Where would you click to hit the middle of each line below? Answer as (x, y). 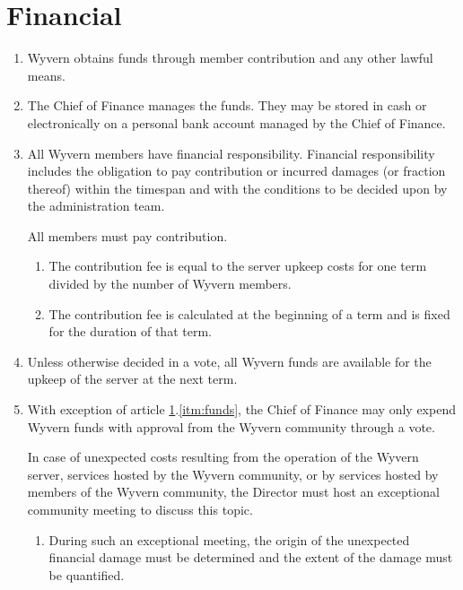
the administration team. (96, 206)
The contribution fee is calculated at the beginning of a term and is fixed (249, 313)
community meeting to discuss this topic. (140, 509)
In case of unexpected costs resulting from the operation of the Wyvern (223, 457)
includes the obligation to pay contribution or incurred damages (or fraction (236, 171)
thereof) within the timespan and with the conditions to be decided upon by (237, 188)
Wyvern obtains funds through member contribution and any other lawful (230, 58)
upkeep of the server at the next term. (132, 379)
